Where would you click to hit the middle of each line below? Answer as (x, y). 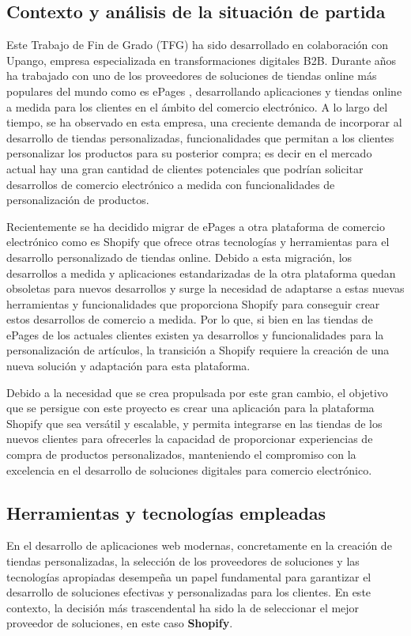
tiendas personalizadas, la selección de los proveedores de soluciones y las (183, 561)
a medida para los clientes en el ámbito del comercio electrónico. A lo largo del (197, 106)
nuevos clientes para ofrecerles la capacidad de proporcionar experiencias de (190, 439)
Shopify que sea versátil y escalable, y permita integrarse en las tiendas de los (194, 423)
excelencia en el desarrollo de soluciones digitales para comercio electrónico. (189, 469)
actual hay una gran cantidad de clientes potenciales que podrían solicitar (185, 168)
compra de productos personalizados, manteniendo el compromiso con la (181, 454)
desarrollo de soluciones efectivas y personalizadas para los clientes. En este (189, 592)
